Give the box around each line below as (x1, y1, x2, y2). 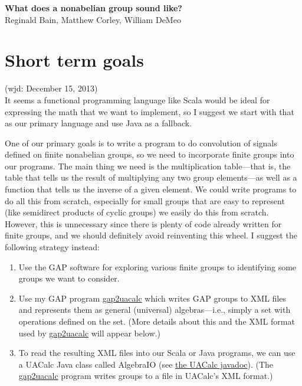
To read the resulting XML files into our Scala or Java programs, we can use (18, 346, 296, 359)
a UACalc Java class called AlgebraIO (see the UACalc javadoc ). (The (18, 358, 274, 370)
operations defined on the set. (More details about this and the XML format (18, 315, 295, 327)
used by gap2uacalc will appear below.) (18, 326, 160, 339)
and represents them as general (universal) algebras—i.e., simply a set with (18, 303, 291, 316)
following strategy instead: (5, 241, 100, 253)
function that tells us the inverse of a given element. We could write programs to (5, 183, 297, 195)
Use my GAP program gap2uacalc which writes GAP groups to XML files (18, 292, 286, 304)
